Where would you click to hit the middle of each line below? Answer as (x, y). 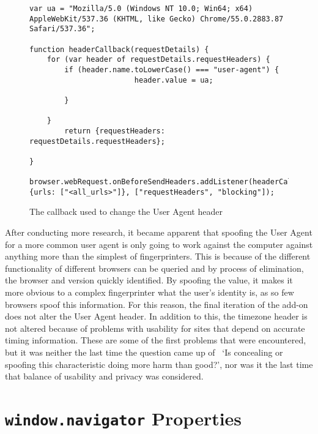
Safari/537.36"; (62, 29)
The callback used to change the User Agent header (126, 211)
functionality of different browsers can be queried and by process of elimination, (154, 268)
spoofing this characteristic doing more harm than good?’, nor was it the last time (159, 364)
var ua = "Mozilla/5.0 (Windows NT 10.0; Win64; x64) (141, 9)
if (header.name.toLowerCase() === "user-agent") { (172, 69)
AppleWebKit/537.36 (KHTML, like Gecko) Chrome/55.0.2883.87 (157, 19)
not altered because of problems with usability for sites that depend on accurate (155, 328)
